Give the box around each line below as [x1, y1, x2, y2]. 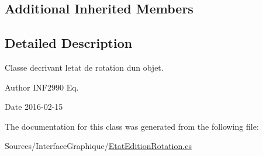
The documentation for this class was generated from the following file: [5, 120, 259, 132]
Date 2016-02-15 [5, 100, 63, 113]
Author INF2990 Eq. [5, 81, 79, 93]
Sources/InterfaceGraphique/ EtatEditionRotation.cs [5, 140, 192, 152]
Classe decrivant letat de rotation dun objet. [5, 61, 164, 73]
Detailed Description [5, 34, 133, 52]
